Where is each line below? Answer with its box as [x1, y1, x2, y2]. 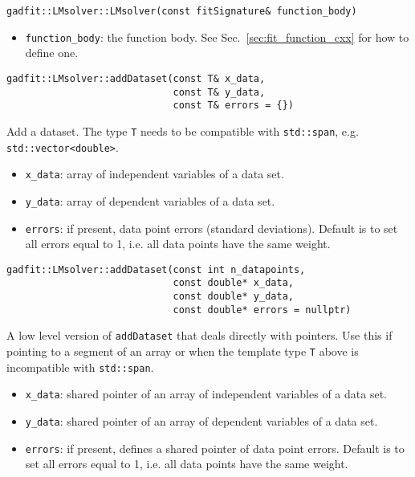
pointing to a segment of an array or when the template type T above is [6, 343, 359, 360]
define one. [25, 44, 79, 61]
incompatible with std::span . [6, 358, 154, 375]
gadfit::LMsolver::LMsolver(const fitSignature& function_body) [6, 6, 357, 17]
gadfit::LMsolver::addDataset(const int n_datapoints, [6, 263, 306, 275]
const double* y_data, [173, 291, 294, 303]
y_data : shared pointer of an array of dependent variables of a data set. [25, 413, 378, 429]
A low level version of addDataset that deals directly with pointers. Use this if [6, 327, 393, 344]
